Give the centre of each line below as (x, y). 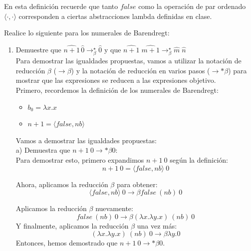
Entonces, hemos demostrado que (67, 243)
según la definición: (199, 159)
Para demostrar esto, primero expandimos (80, 159)
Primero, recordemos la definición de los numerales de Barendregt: (117, 90)
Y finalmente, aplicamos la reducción (72, 225)
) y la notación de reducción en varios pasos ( (140, 70)
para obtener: (137, 184)
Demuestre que (38, 49)
